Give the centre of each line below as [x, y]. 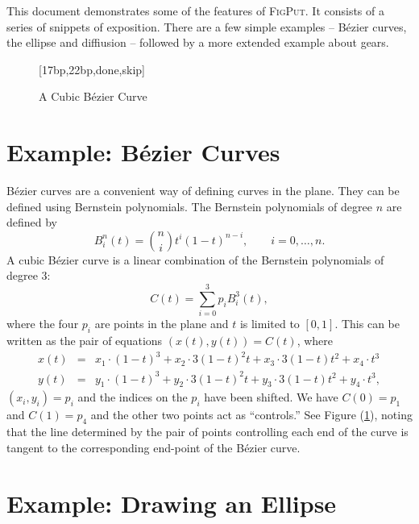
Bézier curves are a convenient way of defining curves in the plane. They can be [203, 191]
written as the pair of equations [85, 340]
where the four [43, 324]
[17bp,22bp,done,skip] [92, 69]
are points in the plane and [162, 324]
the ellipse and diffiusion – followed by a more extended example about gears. [198, 42]
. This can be [367, 324]
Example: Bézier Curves [143, 152]
